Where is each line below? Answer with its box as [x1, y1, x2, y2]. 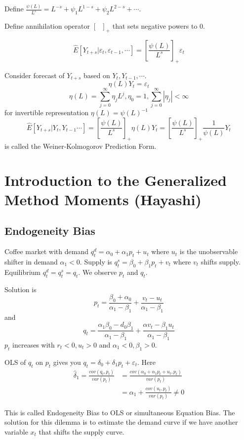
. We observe [78, 266, 117, 277]
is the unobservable [179, 246, 238, 257]
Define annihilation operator [4, 21, 90, 31]
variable [4, 427, 28, 437]
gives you [53, 356, 81, 367]
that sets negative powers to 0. [112, 21, 205, 31]
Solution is [4, 284, 37, 294]
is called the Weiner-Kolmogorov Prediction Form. [4, 140, 157, 151]
